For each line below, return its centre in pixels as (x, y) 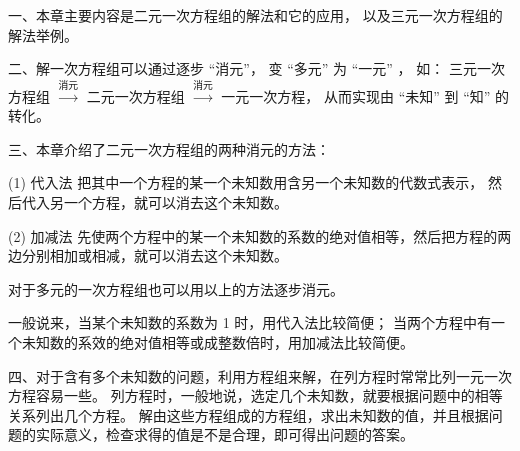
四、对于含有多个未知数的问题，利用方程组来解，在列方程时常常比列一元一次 (260, 375)
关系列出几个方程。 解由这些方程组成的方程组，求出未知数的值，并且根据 (248, 414)
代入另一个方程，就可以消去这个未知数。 (154, 201)
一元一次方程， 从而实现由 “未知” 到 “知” (356, 95)
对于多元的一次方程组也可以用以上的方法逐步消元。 (176, 288)
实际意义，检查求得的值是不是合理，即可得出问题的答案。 (224, 434)
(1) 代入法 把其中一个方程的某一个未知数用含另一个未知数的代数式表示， (246, 182)
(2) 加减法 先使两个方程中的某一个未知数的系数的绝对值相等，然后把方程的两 (260, 235)
